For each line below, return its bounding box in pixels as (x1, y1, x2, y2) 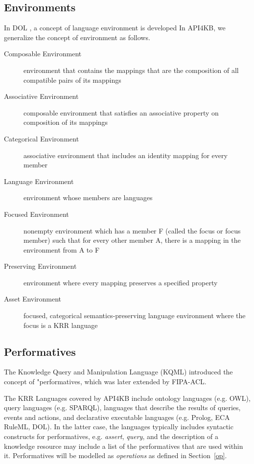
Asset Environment (4, 294, 62, 304)
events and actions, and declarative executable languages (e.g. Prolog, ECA (4, 412, 230, 422)
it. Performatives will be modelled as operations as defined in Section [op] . (4, 450, 227, 461)
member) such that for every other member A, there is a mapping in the (23, 235, 241, 245)
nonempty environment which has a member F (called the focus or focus (23, 225, 241, 235)
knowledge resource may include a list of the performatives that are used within (4, 441, 243, 451)
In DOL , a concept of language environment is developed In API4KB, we (4, 23, 226, 33)
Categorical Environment (4, 133, 79, 143)
